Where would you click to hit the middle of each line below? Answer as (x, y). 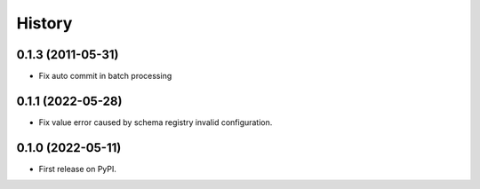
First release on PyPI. (78, 169)
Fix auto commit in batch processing (105, 76)
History (44, 23)
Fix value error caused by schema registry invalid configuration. (156, 122)
